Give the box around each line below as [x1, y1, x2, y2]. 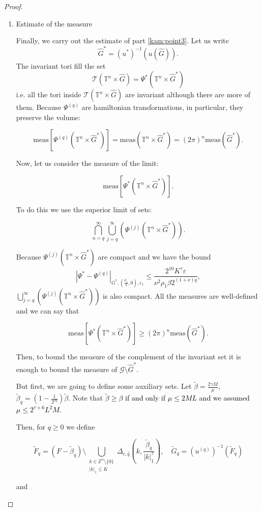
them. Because [16, 102, 62, 112]
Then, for [16, 421, 46, 432]
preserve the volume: [16, 111, 80, 122]
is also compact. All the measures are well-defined [103, 290, 258, 301]
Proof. [4, 1, 23, 11]
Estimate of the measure [16, 18, 93, 29]
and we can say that [16, 305, 79, 316]
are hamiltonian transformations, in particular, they [81, 102, 244, 112]
